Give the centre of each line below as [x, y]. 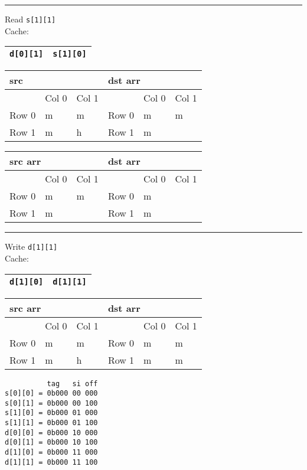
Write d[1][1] [31, 247]
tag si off [72, 383]
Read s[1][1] [30, 19]
